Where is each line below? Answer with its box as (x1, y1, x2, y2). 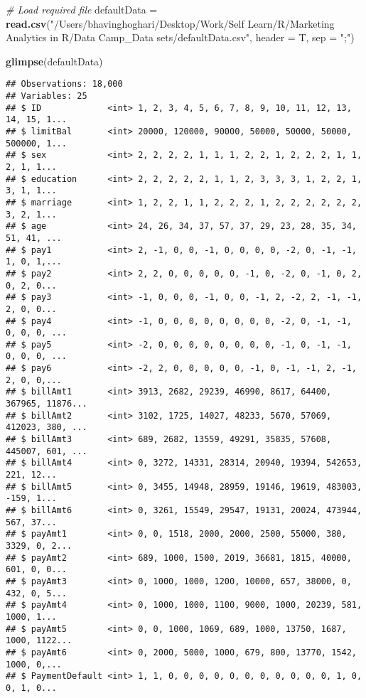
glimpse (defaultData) (6, 53, 103, 68)
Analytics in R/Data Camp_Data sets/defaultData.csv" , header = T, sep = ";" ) (6, 30, 355, 45)
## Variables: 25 (6, 91, 87, 102)
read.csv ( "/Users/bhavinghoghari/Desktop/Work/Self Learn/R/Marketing (6, 16, 335, 31)
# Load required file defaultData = (6, 2, 158, 16)
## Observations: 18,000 (6, 79, 123, 90)
